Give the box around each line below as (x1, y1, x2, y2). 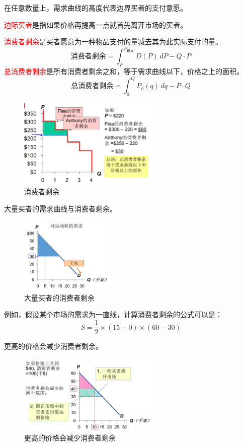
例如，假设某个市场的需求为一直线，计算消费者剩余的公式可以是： (4, 309, 222, 320)
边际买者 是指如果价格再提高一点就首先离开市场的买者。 (4, 19, 187, 30)
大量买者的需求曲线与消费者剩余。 (4, 203, 117, 213)
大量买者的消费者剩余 (24, 292, 95, 303)
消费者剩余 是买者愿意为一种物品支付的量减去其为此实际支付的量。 (4, 36, 222, 47)
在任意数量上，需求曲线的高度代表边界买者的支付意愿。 (4, 3, 187, 13)
